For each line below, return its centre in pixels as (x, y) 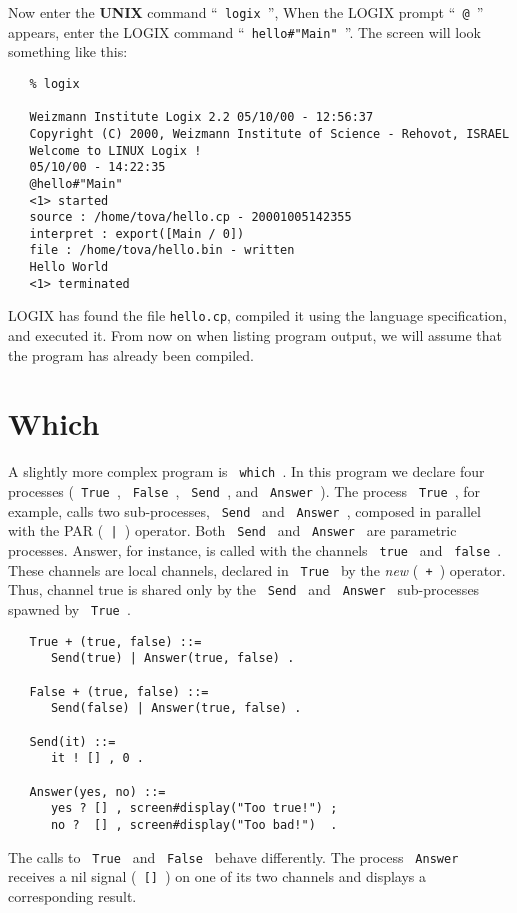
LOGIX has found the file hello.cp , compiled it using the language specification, (257, 315)
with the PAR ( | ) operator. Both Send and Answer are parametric (232, 530)
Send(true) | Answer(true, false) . (172, 658)
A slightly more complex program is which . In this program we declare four (246, 471)
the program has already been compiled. (131, 354)
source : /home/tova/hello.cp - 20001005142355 (190, 217)
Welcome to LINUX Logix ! (115, 150)
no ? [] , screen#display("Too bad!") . (194, 824)
